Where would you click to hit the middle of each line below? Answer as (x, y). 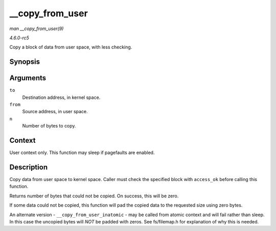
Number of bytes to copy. (49, 126)
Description (29, 167)
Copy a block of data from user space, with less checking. (71, 47)
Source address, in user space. (55, 112)
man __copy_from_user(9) (37, 29)
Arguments (28, 78)
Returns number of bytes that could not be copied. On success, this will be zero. (94, 196)
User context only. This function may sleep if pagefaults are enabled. (82, 152)
